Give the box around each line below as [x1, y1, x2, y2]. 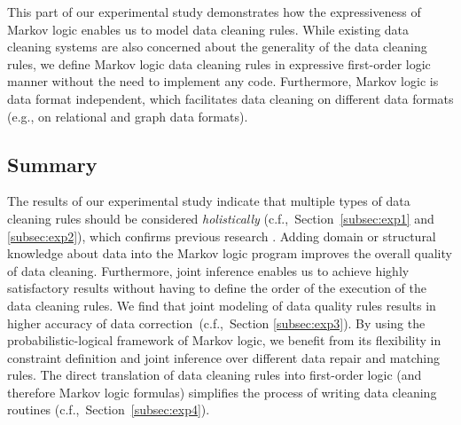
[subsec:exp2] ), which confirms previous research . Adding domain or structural [7, 226, 436, 245]
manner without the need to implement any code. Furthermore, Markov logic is [7, 72, 439, 91]
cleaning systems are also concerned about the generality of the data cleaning [7, 37, 427, 56]
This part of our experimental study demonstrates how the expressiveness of [7, 3, 421, 20]
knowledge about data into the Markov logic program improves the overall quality [7, 244, 452, 263]
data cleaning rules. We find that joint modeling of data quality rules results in [7, 295, 436, 314]
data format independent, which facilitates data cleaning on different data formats [7, 89, 454, 107]
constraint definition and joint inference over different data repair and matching [7, 348, 441, 366]
